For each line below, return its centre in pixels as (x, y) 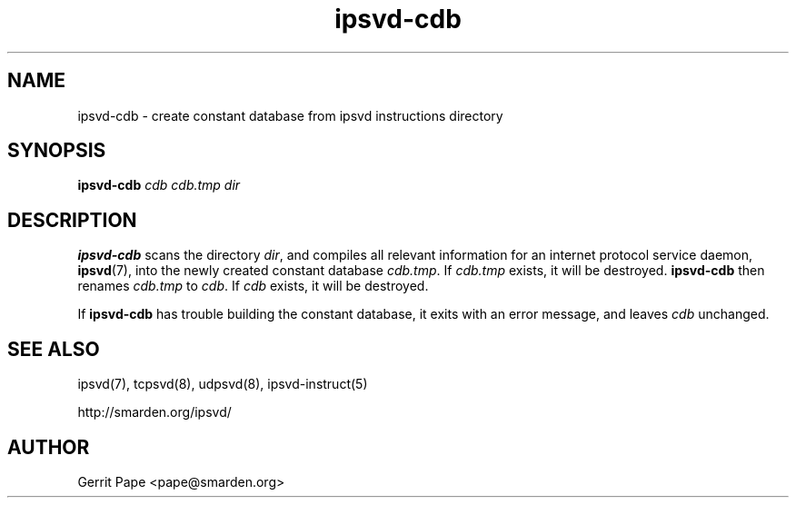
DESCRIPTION (72, 220)
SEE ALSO (54, 349)
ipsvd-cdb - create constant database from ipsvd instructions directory (290, 115)
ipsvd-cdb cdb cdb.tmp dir (159, 185)
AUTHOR (49, 447)
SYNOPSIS (57, 151)
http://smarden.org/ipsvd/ (154, 412)
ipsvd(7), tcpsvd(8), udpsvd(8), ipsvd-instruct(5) (223, 384)
